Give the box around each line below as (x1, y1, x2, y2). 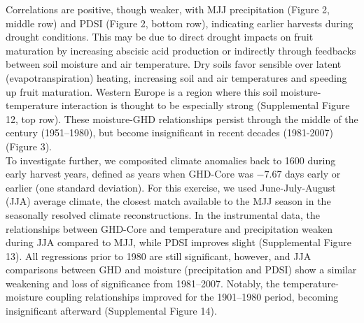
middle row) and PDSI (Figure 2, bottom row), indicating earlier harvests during (6, 15, 353, 30)
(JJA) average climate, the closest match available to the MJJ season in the (6, 194, 331, 208)
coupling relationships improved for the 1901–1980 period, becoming (45, 289, 339, 304)
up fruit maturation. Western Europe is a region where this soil (6, 84, 278, 99)
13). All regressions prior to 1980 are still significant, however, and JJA (6, 248, 311, 263)
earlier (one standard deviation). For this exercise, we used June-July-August (6, 180, 336, 194)
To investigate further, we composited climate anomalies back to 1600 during (6, 152, 336, 167)
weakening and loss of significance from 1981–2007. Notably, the (6, 275, 280, 290)
